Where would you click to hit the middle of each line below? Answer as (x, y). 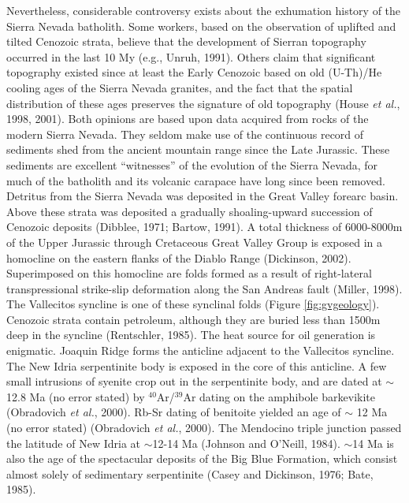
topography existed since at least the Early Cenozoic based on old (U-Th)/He (194, 72)
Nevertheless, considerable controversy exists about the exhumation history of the (204, 10)
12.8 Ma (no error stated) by (76, 396)
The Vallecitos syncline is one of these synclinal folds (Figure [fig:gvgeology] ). (193, 304)
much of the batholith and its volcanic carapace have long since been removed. (196, 180)
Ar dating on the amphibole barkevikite (279, 396)
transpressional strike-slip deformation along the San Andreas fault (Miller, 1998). (204, 288)
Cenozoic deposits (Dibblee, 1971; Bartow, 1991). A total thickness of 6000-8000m (204, 227)
